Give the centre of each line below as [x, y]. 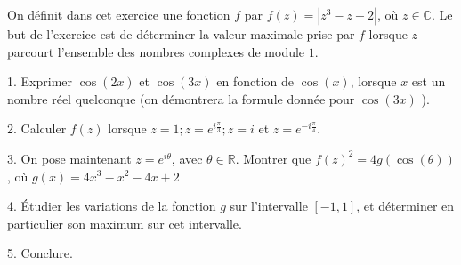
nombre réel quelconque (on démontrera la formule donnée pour [181, 98]
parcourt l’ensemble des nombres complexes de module [156, 51]
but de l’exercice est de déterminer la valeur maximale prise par [181, 34]
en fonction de [255, 81]
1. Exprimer [40, 81]
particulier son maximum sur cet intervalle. [125, 223]
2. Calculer [37, 128]
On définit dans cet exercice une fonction [119, 14]
